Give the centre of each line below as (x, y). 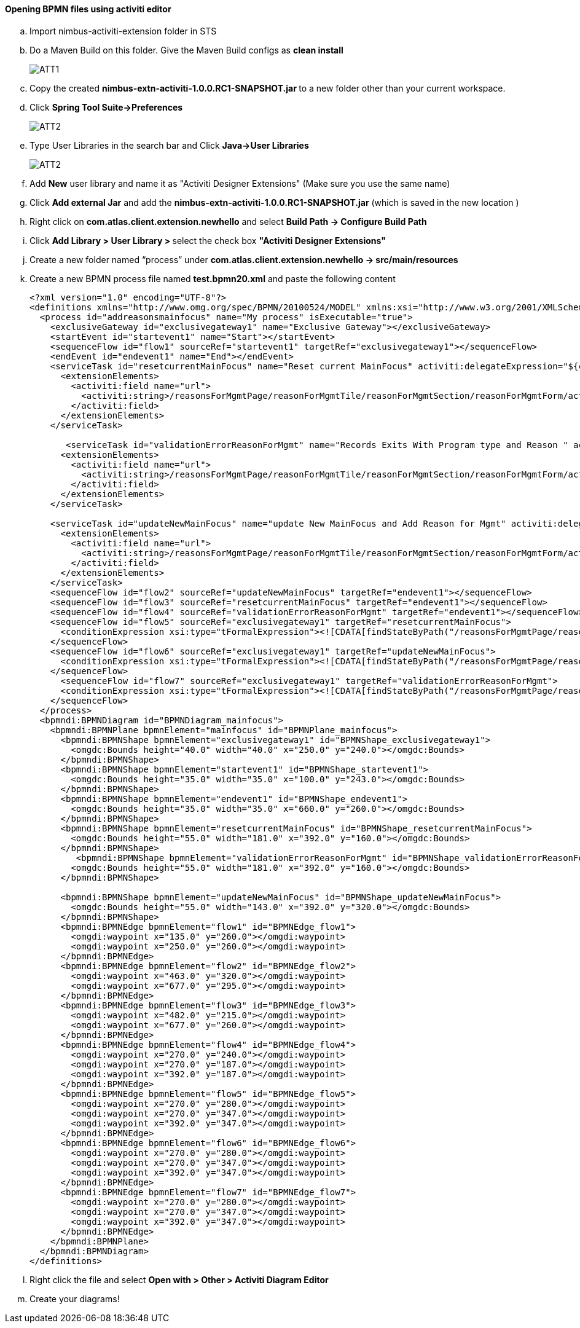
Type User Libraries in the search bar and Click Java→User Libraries (169, 145)
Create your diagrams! (75, 1299)
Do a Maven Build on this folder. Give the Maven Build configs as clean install (186, 50)
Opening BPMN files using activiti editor (88, 9)
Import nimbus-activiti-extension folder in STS (123, 31)
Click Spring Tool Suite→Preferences (106, 107)
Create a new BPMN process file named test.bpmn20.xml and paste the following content (213, 278)
